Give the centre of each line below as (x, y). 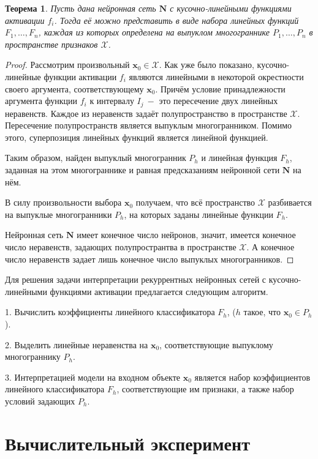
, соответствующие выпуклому (216, 344)
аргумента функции (41, 101)
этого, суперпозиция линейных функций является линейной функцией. (137, 137)
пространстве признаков (51, 44)
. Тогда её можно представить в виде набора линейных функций (176, 20)
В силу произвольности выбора (63, 202)
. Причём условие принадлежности (220, 88)
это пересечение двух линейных (218, 101)
